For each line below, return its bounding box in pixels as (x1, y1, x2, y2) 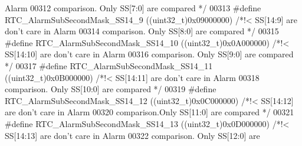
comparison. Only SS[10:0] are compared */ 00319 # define (5, 83, 216, 95)
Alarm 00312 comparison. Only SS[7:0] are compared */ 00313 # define (5, 2, 261, 14)
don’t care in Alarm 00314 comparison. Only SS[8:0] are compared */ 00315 (5, 25, 279, 37)
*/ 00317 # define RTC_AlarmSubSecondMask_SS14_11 (5, 59, 213, 72)
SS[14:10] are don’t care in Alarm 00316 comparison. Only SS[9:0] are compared (5, 48, 294, 60)
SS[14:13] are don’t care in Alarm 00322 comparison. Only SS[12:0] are (5, 129, 260, 141)
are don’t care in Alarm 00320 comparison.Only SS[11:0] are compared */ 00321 (5, 106, 294, 118)
